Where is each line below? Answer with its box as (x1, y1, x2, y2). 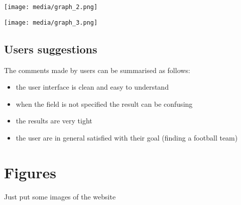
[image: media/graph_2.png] (4, 4, 98, 11)
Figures (4, 162, 56, 182)
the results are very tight (16, 115, 92, 126)
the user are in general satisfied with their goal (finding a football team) (16, 132, 238, 143)
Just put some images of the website (4, 191, 116, 201)
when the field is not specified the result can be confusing (16, 98, 193, 109)
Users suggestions (4, 41, 97, 56)
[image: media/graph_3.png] (4, 19, 98, 26)
